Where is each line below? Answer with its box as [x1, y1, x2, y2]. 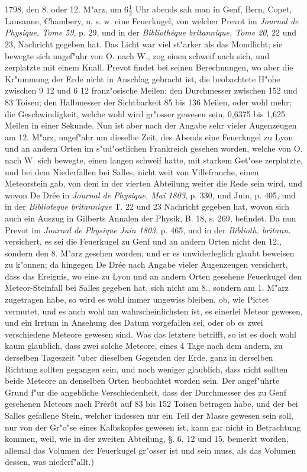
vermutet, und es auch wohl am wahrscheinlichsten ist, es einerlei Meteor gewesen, [5, 304, 303, 317]
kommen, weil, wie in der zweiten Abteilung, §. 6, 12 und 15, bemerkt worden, [5, 432, 289, 445]
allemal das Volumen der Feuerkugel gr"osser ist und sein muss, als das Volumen [5, 444, 296, 456]
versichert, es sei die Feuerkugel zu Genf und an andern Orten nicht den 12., [5, 235, 282, 248]
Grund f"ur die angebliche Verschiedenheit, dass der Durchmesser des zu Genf [5, 386, 287, 398]
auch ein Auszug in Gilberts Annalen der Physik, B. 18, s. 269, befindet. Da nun [5, 211, 296, 224]
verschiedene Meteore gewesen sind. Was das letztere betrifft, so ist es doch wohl [5, 327, 297, 340]
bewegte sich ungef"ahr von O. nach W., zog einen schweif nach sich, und [5, 49, 270, 62]
